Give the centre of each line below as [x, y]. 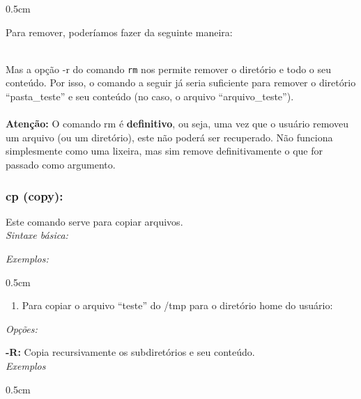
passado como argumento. [61, 164]
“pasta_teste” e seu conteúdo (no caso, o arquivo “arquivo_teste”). [150, 96]
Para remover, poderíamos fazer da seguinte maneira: [119, 32]
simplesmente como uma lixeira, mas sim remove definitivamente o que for [164, 151]
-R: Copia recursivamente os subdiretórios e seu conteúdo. [130, 352]
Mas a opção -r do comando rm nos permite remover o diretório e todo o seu [169, 69]
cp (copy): [34, 195]
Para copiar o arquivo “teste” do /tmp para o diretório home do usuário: [177, 305]
